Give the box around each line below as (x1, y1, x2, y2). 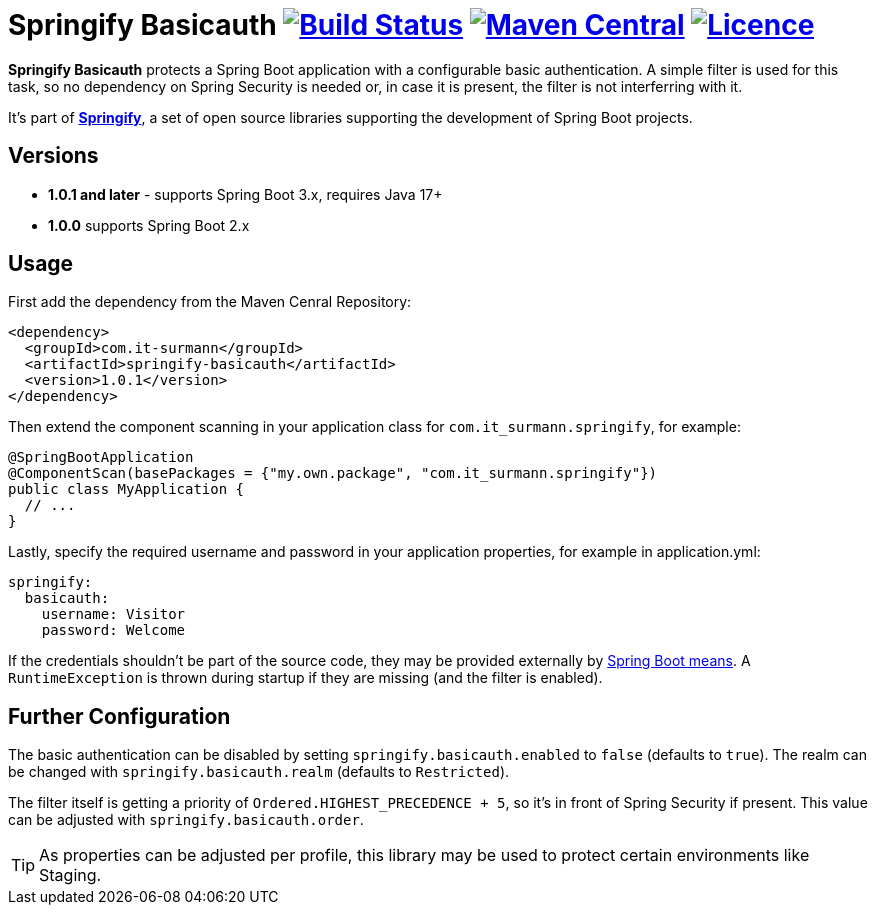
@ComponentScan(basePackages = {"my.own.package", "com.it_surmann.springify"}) (8, 465, 658, 482)
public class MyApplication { (8, 481, 245, 498)
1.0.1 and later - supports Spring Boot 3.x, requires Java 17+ (48, 185, 443, 203)
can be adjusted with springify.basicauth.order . (8, 811, 364, 829)
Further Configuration (8, 703, 231, 729)
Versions (8, 143, 99, 169)
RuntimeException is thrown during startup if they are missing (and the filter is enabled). (8, 669, 603, 687)
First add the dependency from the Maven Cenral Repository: (8, 293, 412, 311)
